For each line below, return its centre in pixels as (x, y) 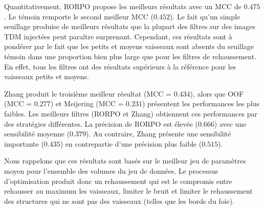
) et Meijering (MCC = (87, 103)
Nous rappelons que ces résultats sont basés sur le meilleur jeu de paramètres (125, 161)
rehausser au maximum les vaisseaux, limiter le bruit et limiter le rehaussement (128, 191)
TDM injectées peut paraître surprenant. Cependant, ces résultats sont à (118, 36)
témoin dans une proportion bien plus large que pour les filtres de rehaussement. (130, 56)
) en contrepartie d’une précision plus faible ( (131, 143)
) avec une (230, 123)
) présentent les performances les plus (201, 103)
